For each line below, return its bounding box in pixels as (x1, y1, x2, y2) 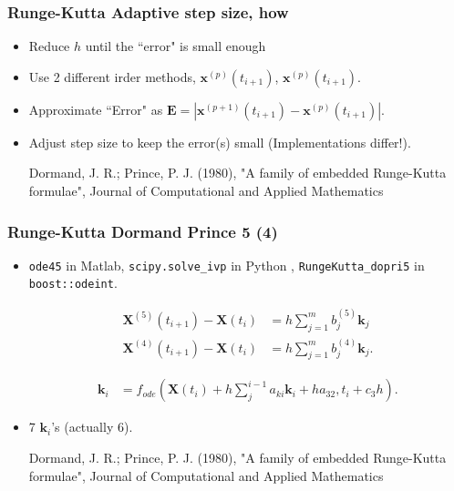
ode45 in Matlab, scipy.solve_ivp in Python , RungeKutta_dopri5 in (28, 255, 425, 274)
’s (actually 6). (51, 417, 133, 436)
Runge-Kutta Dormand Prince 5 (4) (7, 220, 278, 242)
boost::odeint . (28, 273, 118, 292)
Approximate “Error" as (28, 99, 163, 118)
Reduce (28, 36, 70, 56)
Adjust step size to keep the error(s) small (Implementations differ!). (28, 132, 411, 151)
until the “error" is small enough (85, 36, 266, 56)
